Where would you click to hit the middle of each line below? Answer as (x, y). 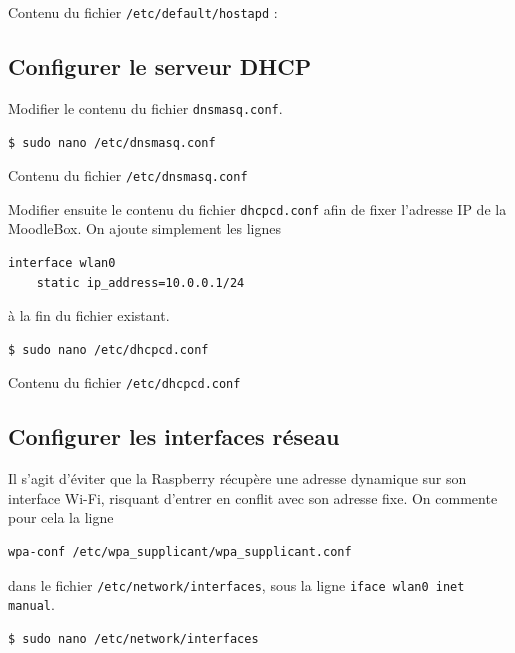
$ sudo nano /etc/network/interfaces (133, 638)
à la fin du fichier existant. (89, 315)
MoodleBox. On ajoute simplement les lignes (145, 228)
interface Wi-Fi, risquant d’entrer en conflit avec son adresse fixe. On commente (253, 497)
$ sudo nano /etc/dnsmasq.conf (112, 142)
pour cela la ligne (61, 517)
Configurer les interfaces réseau (174, 436)
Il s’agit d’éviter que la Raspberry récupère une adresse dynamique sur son (237, 478)
